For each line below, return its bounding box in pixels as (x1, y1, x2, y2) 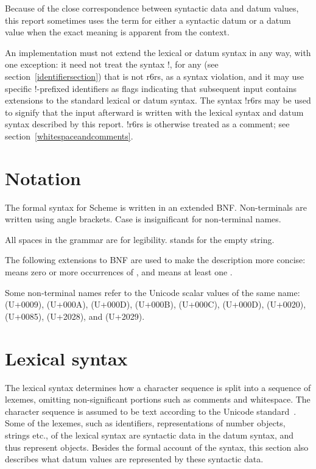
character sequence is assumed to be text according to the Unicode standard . (5, 404, 297, 417)
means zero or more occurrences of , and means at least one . (5, 266, 233, 278)
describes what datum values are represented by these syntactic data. (5, 453, 264, 465)
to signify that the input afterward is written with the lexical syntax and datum (5, 105, 304, 118)
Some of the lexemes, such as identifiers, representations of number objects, (5, 417, 286, 429)
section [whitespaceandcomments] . (5, 129, 133, 142)
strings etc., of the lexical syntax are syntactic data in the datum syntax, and (5, 428, 294, 441)
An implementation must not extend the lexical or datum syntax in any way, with (5, 46, 311, 58)
